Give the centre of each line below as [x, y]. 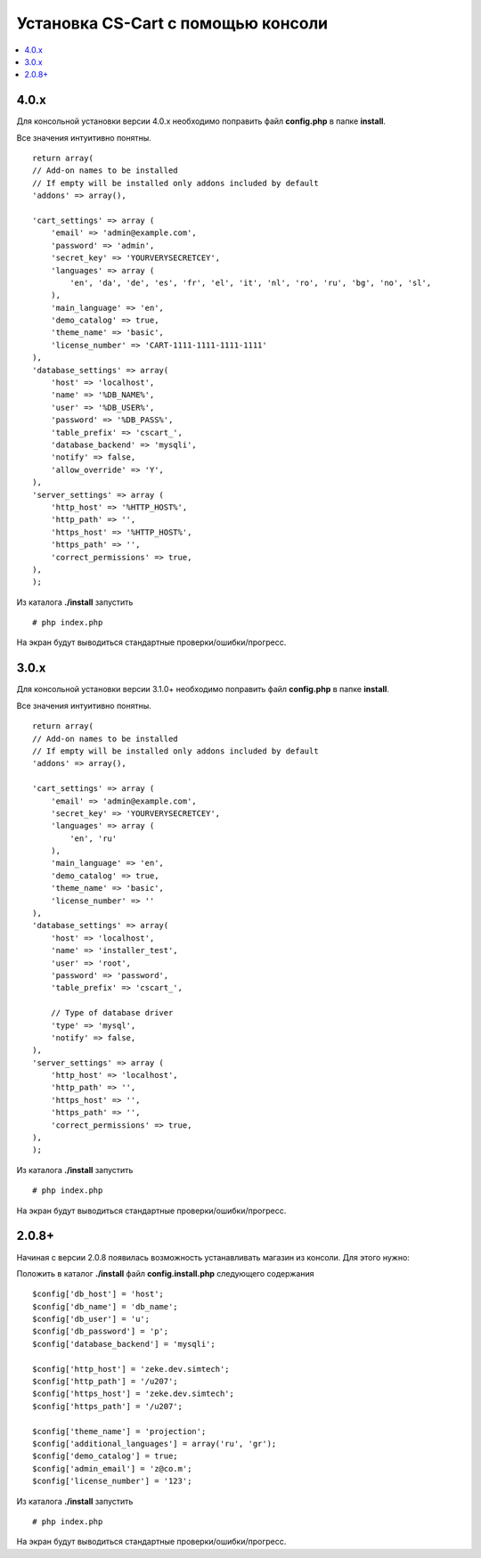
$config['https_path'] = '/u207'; [107, 1406]
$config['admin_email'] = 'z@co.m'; [112, 1468]
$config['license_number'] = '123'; [112, 1481]
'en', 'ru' [94, 838]
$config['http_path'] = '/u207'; [105, 1382]
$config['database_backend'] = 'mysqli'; [124, 1344]
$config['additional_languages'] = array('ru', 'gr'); [155, 1444]
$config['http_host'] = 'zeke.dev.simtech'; [131, 1369]
